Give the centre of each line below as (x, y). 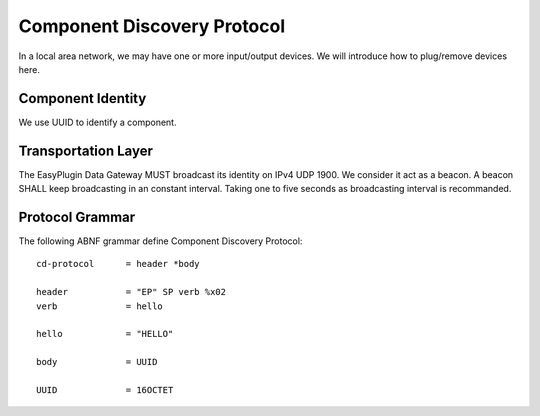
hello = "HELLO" (105, 334)
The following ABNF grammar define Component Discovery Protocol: (160, 241)
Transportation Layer (86, 150)
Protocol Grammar (77, 216)
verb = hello (100, 306)
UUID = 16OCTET (105, 389)
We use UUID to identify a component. (97, 122)
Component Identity (82, 98)
